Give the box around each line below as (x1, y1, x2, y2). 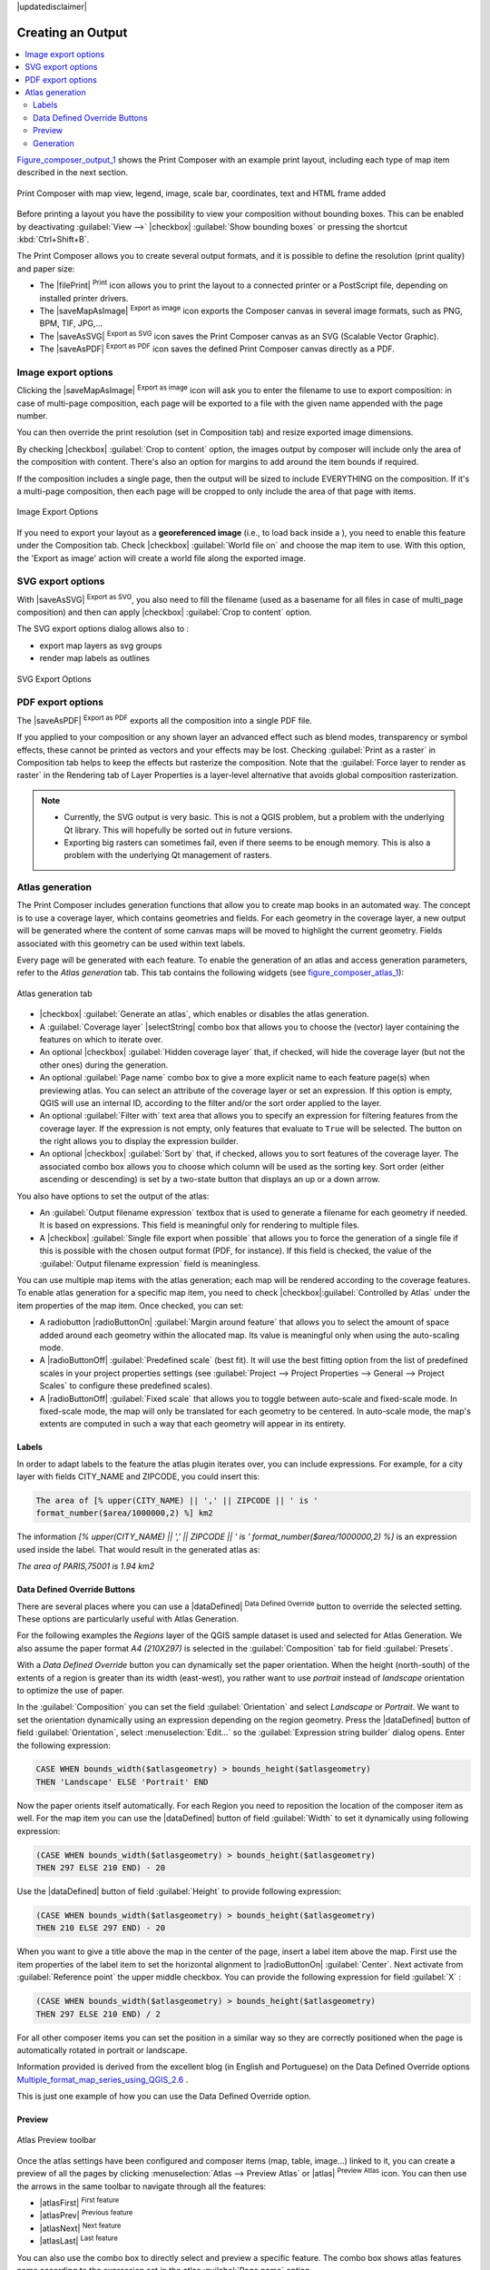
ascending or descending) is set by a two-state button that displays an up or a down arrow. (39, 1174, 380, 1185)
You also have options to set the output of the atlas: (16, 1190, 210, 1201)
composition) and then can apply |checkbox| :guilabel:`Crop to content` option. (16, 607, 312, 617)
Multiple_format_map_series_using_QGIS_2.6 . (16, 2074, 189, 2085)
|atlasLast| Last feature (39, 2234, 118, 2246)
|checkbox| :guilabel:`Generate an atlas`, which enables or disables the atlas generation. (39, 1009, 369, 1020)
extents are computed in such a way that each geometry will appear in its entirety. (39, 1418, 347, 1429)
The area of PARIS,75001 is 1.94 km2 (16, 1561, 155, 1572)
